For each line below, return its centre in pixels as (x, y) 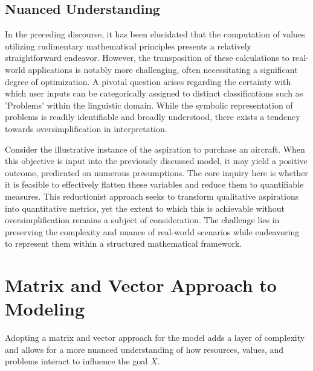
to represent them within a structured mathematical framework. (124, 243)
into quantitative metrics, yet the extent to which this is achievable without (145, 208)
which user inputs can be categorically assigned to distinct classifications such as (154, 93)
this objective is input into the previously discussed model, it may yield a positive (156, 161)
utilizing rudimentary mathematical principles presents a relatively (128, 46)
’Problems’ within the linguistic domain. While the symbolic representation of (149, 105)
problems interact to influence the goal (76, 361)
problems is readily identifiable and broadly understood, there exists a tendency (153, 117)
